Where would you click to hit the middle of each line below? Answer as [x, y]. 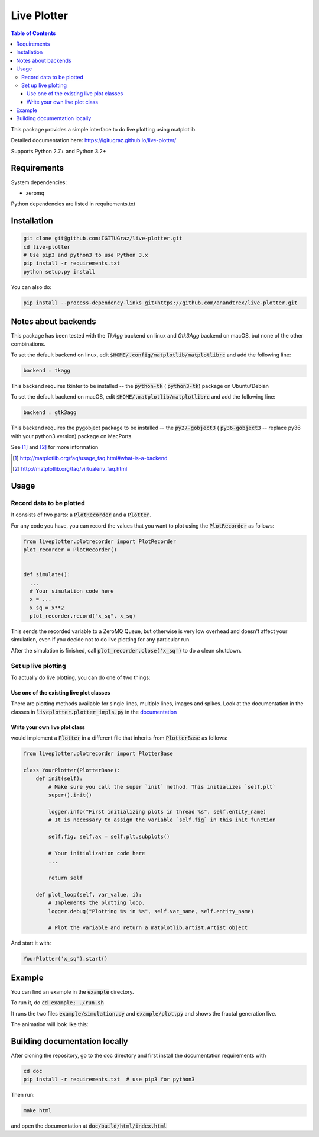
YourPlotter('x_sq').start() [66, 959]
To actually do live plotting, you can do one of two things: [81, 677]
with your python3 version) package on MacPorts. [72, 436]
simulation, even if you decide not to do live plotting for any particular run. [101, 640]
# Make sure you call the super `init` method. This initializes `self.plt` [162, 787]
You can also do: [31, 287]
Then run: [23, 1095]
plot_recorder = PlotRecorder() [70, 550]
